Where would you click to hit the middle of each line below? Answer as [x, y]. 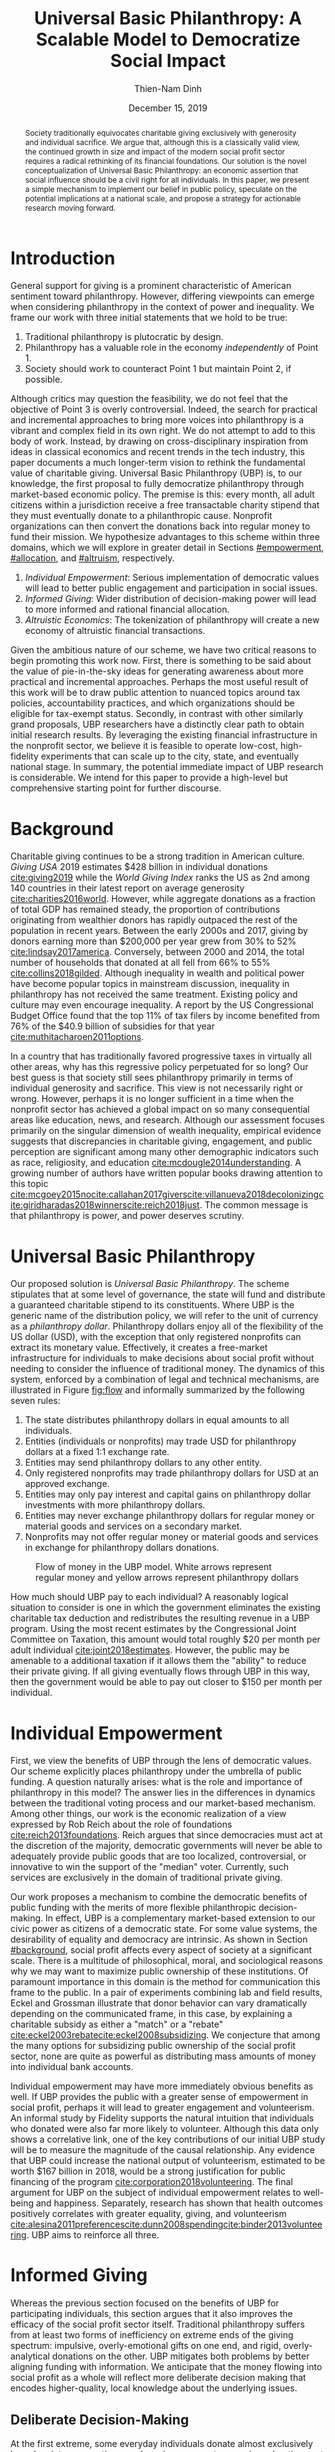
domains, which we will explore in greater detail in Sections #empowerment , [167, 548]
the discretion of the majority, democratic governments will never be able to [166, 1846]
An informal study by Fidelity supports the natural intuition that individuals [162, 2118]
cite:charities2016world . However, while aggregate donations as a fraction [163, 899]
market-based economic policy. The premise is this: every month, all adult [162, 494]
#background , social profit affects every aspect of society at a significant [161, 1950]
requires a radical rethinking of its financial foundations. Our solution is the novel [165, 160]
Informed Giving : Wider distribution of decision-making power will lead [170, 599]
